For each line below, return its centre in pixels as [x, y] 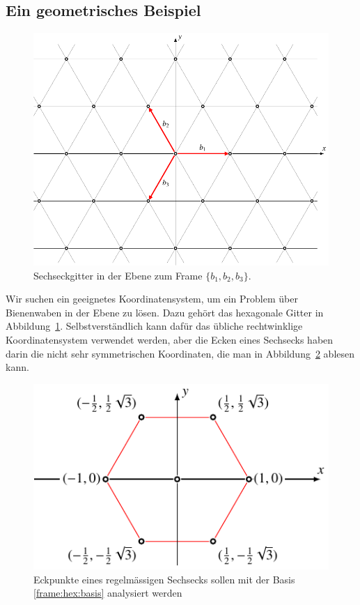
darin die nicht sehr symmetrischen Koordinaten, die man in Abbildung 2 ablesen [180, 353]
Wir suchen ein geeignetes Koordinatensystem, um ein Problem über [152, 299]
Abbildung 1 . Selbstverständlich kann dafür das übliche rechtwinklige [154, 326]
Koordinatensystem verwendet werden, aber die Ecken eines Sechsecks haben [170, 339]
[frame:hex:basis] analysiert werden [108, 593]
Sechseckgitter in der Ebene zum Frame [118, 275]
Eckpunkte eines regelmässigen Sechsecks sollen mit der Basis [164, 579]
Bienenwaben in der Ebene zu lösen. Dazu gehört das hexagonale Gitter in [165, 312]
